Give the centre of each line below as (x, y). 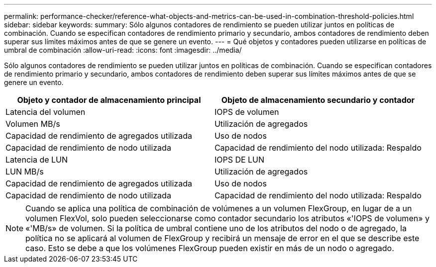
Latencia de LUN (37, 160)
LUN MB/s (25, 172)
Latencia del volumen (46, 112)
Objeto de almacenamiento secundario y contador (318, 100)
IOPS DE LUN (239, 160)
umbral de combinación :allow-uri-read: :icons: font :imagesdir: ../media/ (123, 50)
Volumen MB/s (33, 124)
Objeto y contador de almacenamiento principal (109, 100)
